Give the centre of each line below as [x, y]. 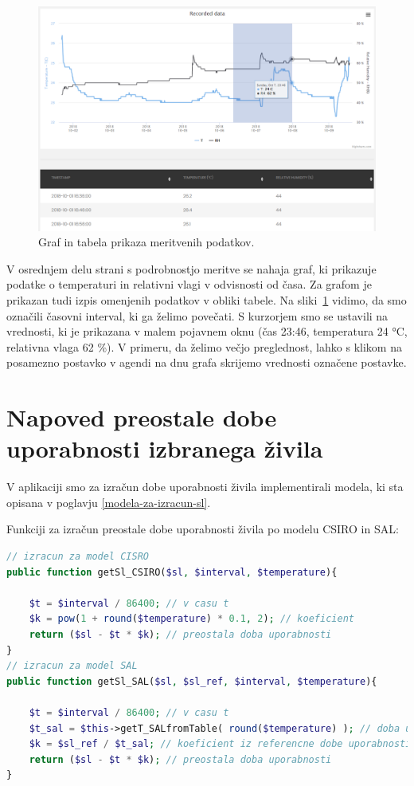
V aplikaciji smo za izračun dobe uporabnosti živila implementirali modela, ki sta [205, 487]
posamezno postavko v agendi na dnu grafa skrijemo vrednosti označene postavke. [207, 362]
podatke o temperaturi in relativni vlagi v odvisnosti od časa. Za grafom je [189, 284]
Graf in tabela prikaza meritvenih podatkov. [146, 242]
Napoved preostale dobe [142, 417]
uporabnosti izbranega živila [165, 448]
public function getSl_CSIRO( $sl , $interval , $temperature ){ [172, 572]
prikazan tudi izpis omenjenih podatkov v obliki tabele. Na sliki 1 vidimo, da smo [207, 299]
